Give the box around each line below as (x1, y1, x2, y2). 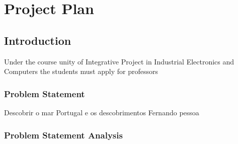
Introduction (4, 32, 71, 48)
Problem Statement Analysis (4, 128, 123, 141)
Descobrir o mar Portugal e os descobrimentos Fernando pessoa (4, 107, 199, 117)
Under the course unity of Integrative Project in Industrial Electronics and (4, 56, 234, 66)
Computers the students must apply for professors (4, 66, 158, 77)
